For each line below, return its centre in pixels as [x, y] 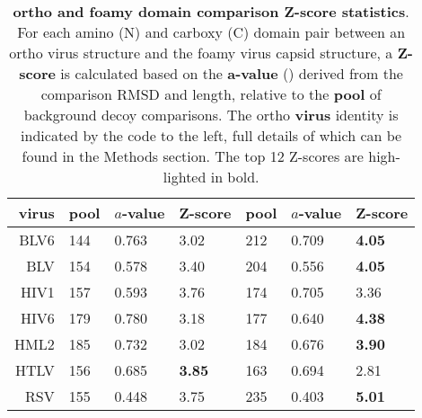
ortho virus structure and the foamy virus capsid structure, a [201, 53]
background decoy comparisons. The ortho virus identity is [211, 115]
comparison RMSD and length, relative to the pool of [211, 94]
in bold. [235, 177]
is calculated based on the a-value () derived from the [232, 73]
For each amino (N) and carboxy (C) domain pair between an [211, 32]
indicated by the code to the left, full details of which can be [211, 135]
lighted [185, 177]
